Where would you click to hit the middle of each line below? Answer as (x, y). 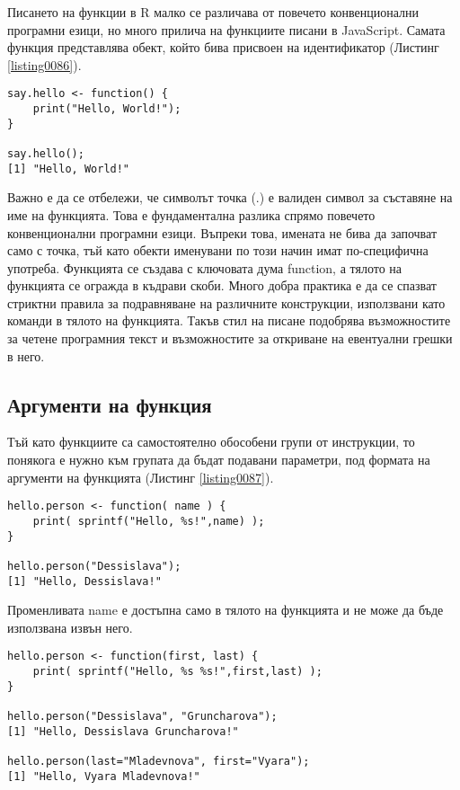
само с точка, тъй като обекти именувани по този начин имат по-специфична (218, 250)
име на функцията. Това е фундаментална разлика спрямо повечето (191, 214)
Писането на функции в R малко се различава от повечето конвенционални (213, 12)
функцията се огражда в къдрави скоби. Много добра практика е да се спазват (222, 285)
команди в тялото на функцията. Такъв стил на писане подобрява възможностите (229, 320)
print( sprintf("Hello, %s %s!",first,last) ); (177, 672)
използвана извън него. (70, 627)
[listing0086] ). (44, 64)
